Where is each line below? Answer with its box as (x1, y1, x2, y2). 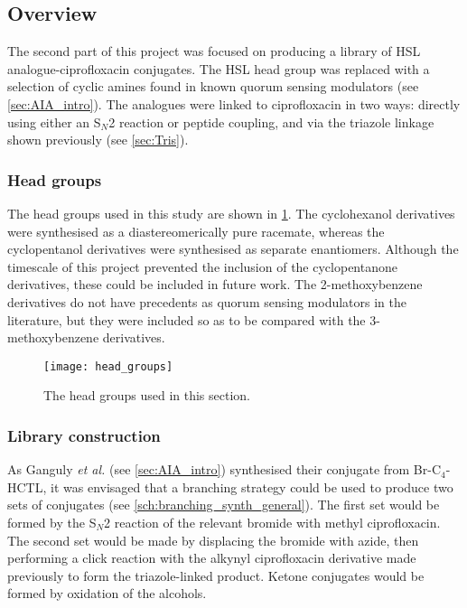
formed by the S (7, 512, 97, 531)
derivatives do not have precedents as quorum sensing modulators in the (7, 292, 406, 311)
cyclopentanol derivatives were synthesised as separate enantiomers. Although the (7, 239, 459, 258)
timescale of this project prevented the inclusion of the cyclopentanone (7, 257, 397, 276)
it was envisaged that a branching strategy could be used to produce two (51, 477, 453, 496)
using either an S (7, 112, 101, 131)
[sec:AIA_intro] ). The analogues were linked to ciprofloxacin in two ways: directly (7, 94, 461, 113)
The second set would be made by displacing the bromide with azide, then (7, 530, 419, 549)
